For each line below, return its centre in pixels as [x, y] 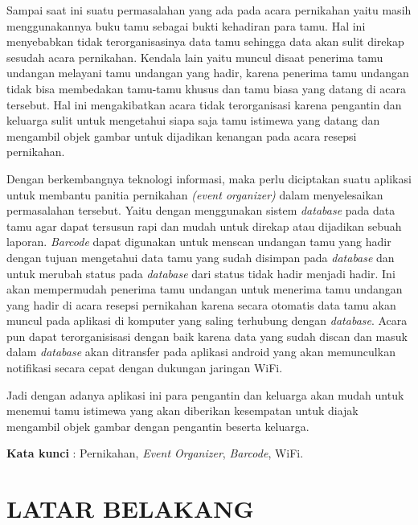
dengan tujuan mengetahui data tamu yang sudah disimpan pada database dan [201, 257]
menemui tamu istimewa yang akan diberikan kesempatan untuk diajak [182, 410]
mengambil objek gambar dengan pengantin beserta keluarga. [158, 426]
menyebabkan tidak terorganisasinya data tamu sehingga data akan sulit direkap [205, 41]
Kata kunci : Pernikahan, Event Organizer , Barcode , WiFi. [155, 453]
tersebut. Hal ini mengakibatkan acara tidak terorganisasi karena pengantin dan [204, 104]
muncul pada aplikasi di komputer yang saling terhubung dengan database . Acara [207, 320]
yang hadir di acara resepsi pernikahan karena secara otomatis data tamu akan [201, 304]
